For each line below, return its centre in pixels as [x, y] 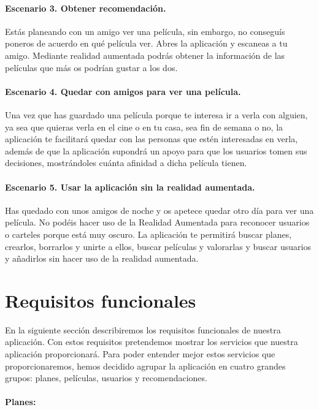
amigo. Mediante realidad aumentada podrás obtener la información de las [145, 55]
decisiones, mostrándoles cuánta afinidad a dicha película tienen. [126, 163]
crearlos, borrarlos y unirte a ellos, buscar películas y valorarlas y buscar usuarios [158, 246]
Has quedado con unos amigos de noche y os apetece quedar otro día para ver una [159, 210]
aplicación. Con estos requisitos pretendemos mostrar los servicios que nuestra [152, 342]
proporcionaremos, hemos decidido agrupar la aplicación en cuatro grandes [145, 366]
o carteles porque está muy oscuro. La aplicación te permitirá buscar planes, [148, 234]
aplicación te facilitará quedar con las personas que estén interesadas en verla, [152, 139]
